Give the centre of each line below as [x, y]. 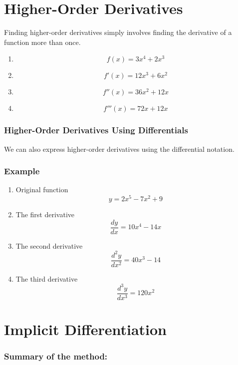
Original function [42, 189]
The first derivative [45, 214]
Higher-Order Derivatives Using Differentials [96, 130]
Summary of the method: [56, 356]
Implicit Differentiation [86, 329]
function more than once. [42, 42]
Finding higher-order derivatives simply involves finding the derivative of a [118, 32]
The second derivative [49, 245]
